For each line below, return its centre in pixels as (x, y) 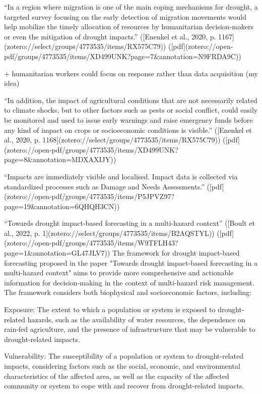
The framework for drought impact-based (176, 253)
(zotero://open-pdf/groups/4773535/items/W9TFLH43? (91, 243)
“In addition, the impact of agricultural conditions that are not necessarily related (131, 100)
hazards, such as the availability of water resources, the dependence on (136, 319)
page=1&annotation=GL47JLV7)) (57, 253)
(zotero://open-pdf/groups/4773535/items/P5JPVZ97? (89, 196)
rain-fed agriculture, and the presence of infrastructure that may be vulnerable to (130, 329)
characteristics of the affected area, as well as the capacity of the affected (117, 376)
